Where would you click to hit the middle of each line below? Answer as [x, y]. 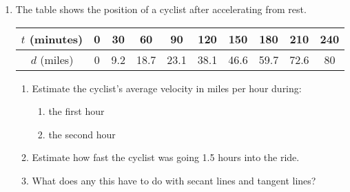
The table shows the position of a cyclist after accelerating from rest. [161, 9]
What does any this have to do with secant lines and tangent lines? [174, 180]
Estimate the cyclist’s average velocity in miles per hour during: [167, 88]
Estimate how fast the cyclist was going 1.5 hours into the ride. [166, 157]
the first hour [76, 111]
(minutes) [56, 39]
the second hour [82, 134]
